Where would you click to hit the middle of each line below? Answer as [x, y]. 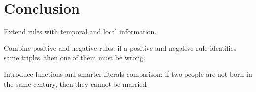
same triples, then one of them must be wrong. [75, 57]
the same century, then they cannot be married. [76, 83]
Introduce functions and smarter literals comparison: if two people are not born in [128, 74]
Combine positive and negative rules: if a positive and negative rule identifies [120, 48]
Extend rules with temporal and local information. [80, 32]
